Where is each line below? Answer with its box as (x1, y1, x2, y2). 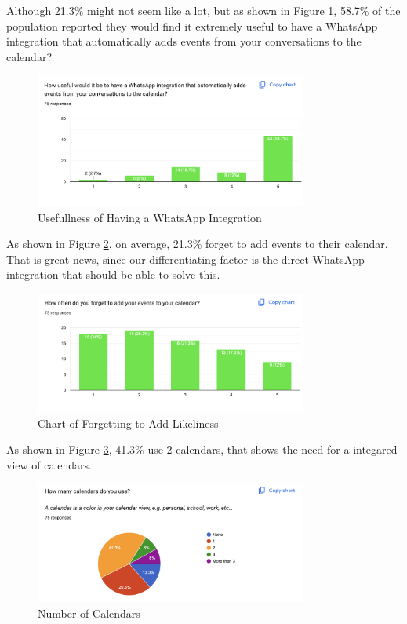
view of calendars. (6, 456, 93, 473)
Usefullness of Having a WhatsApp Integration (38, 209, 262, 225)
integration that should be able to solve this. (6, 266, 220, 283)
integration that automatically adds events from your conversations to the (6, 33, 362, 49)
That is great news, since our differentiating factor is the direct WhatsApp (6, 250, 365, 267)
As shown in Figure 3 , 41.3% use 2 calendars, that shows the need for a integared (6, 441, 398, 458)
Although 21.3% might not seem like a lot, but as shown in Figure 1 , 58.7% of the (6, 2, 401, 18)
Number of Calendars (38, 604, 140, 621)
